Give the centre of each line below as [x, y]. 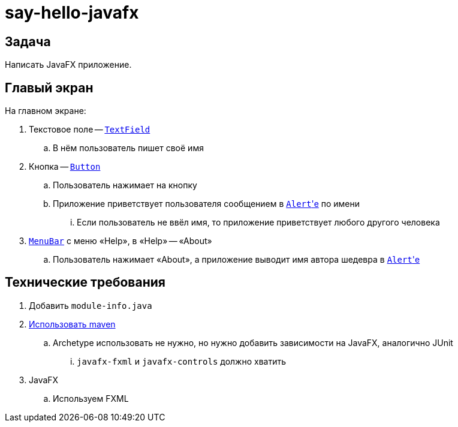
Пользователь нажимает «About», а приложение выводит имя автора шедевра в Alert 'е [236, 260]
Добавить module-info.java [91, 305]
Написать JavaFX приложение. [68, 65]
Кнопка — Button [65, 167]
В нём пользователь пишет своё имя [128, 148]
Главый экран [49, 88]
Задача [28, 41]
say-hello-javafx [72, 13]
